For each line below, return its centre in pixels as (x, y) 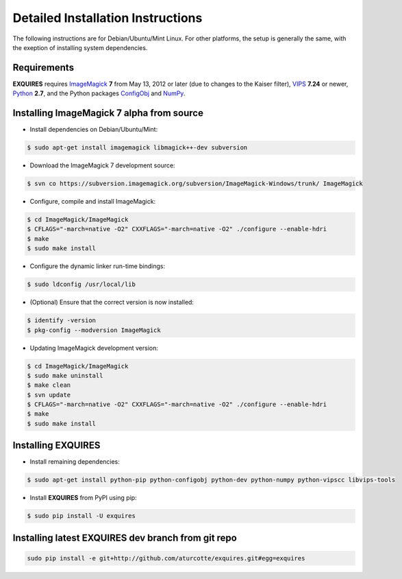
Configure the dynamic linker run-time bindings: (98, 266)
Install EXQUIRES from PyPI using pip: (83, 498)
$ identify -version (61, 320)
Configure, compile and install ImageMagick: (93, 202)
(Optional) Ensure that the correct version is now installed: (112, 303)
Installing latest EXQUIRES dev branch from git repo (125, 537)
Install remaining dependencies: (75, 462)
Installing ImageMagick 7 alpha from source (108, 113)
